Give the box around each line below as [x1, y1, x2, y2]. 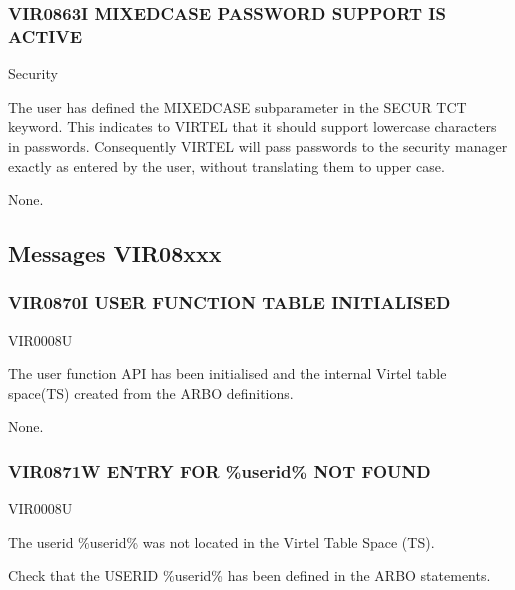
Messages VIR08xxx [8, 238, 222, 269]
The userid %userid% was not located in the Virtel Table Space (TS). [8, 531, 435, 552]
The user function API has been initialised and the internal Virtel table [8, 363, 447, 384]
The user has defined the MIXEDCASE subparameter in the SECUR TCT [8, 96, 467, 117]
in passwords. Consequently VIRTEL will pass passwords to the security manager [8, 135, 508, 156]
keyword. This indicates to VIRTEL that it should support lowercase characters [8, 116, 497, 137]
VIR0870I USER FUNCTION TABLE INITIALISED [8, 290, 451, 315]
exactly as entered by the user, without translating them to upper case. [8, 155, 445, 176]
